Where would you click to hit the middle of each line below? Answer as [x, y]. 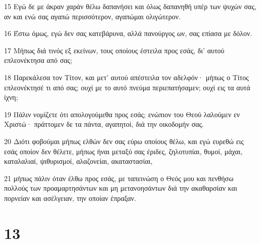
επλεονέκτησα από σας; [38, 60]
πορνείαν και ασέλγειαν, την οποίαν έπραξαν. [70, 198]
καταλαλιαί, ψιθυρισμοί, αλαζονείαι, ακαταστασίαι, [78, 161]
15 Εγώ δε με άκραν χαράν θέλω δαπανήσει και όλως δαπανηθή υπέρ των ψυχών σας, [130, 6]
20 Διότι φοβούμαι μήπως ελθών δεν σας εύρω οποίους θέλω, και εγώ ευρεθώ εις [124, 141]
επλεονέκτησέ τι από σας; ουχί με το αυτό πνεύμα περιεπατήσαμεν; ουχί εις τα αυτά [127, 87]
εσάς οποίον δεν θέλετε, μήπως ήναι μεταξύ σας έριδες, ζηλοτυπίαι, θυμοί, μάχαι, [123, 151]
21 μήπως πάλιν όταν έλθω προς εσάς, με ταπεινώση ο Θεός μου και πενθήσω [119, 178]
